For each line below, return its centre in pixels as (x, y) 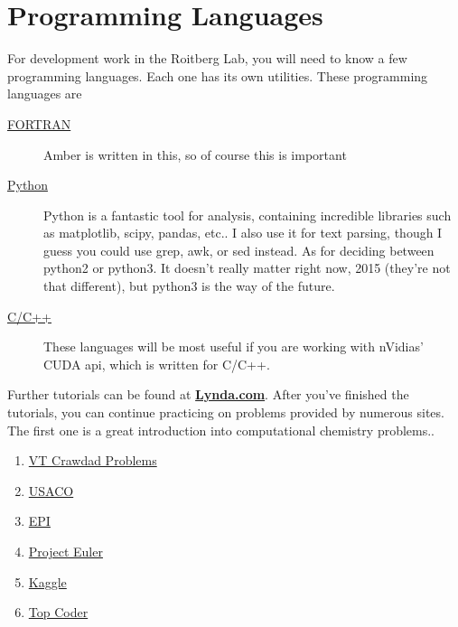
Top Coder (58, 612)
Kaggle (47, 581)
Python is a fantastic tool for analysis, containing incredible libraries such (248, 215)
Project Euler (65, 551)
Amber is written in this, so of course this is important (195, 154)
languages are (45, 94)
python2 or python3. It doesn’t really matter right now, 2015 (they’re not (247, 268)
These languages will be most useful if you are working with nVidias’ (234, 346)
